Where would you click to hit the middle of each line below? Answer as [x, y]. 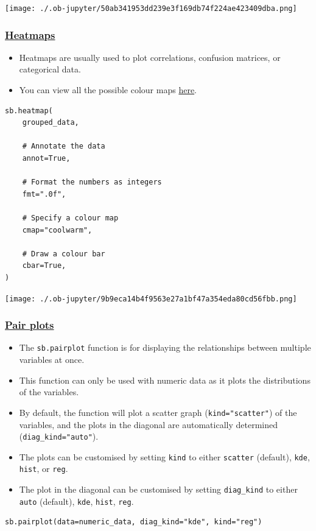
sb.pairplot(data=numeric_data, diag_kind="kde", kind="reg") [134, 522]
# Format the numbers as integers [92, 182]
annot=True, [46, 159]
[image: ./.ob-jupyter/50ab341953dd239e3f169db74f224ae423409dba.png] [151, 9]
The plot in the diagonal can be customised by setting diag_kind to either [158, 489]
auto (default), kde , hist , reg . [76, 501]
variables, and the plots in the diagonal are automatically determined [148, 424]
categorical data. [50, 69]
